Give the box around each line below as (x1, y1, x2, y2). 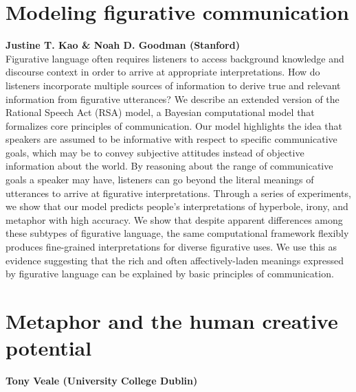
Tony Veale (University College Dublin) (5, 373, 198, 388)
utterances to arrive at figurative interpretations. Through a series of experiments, (5, 185, 351, 200)
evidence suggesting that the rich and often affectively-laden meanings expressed (5, 253, 344, 267)
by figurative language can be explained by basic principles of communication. (5, 266, 334, 281)
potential (5, 334, 92, 362)
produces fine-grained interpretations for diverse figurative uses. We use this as (5, 240, 337, 254)
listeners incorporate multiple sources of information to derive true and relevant (5, 78, 341, 92)
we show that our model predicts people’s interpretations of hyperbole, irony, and (5, 199, 348, 214)
